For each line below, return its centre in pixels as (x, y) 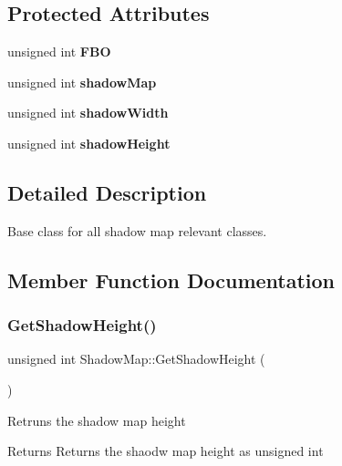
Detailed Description (107, 192)
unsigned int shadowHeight (89, 143)
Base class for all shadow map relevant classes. (137, 230)
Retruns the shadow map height (97, 420)
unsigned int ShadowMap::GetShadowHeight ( (136, 359)
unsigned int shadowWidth (88, 113)
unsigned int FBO (59, 52)
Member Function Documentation (171, 280)
